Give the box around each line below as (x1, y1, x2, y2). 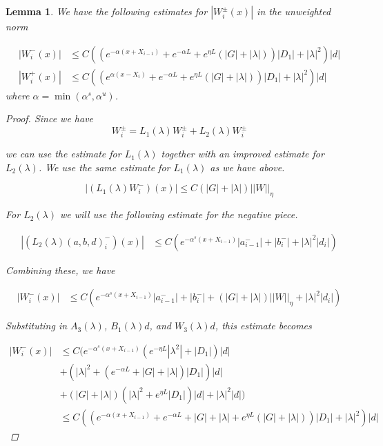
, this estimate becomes (215, 318, 312, 333)
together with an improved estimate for (161, 146, 324, 161)
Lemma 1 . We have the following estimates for (6, 4, 208, 18)
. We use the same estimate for (38, 159, 170, 174)
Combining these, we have (6, 262, 115, 277)
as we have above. (210, 159, 285, 174)
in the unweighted (257, 4, 331, 18)
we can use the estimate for (6, 146, 121, 161)
